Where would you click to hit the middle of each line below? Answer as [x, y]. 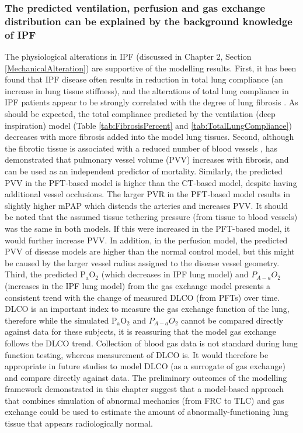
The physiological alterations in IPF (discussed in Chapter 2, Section [128, 56]
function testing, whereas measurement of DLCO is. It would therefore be [137, 354]
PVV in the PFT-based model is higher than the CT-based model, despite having [151, 182]
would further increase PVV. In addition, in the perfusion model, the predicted [146, 240]
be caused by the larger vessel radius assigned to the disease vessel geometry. [142, 262]
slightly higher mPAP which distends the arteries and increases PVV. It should [147, 205]
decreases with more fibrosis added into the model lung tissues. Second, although [149, 137]
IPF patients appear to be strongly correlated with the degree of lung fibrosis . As [151, 102]
